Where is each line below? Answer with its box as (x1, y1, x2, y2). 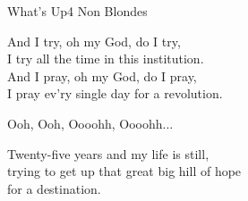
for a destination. (7, 179, 101, 197)
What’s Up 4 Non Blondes (7, 2, 148, 20)
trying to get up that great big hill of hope (7, 162, 242, 180)
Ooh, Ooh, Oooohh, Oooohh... (7, 113, 174, 132)
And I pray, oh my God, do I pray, (7, 66, 197, 85)
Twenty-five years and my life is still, (7, 144, 210, 163)
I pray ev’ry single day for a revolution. (7, 84, 223, 103)
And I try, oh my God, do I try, (7, 31, 181, 50)
